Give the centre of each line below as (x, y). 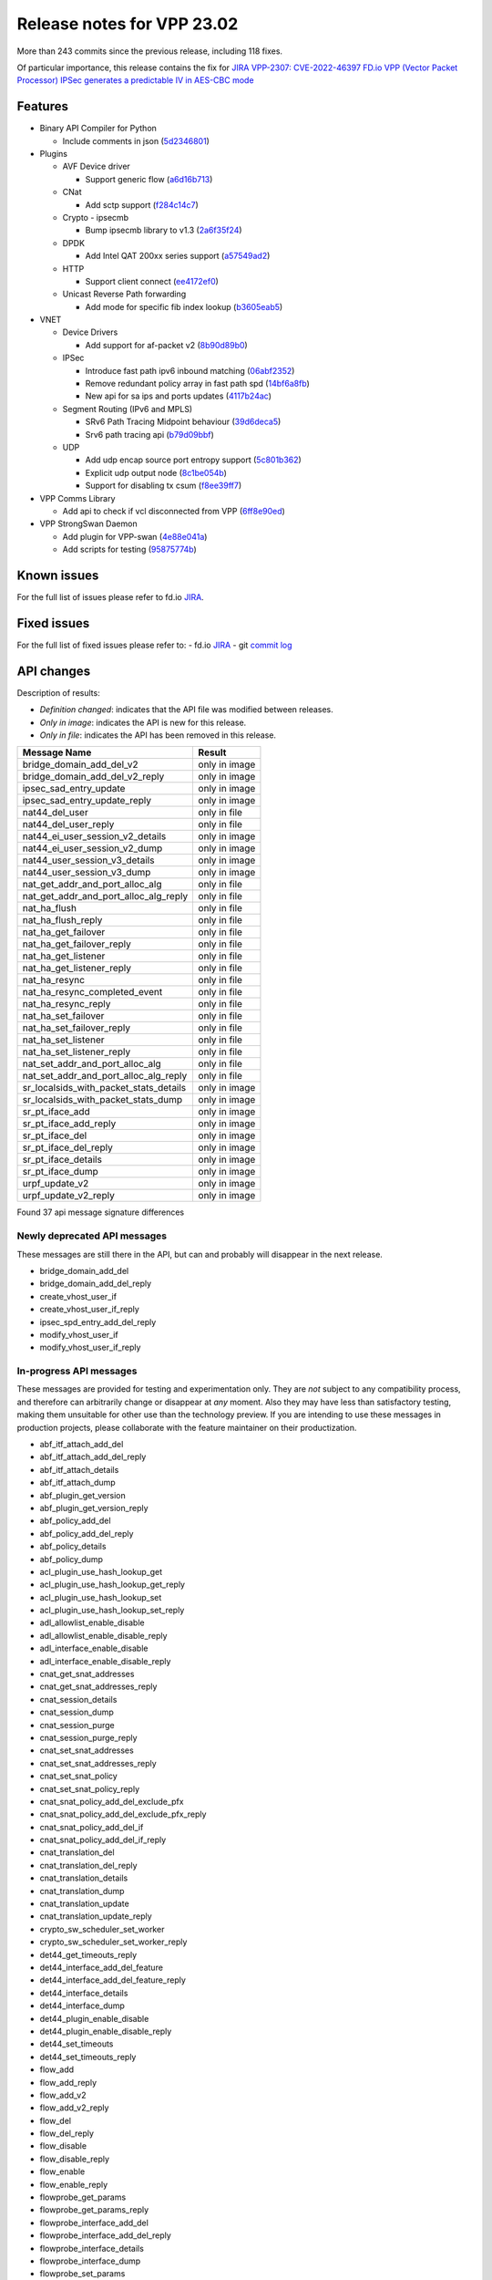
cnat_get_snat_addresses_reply (98, 1686)
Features (42, 106)
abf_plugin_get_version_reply (94, 1508)
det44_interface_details (84, 1993)
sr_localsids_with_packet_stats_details (104, 1088)
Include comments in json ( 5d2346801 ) (136, 140)
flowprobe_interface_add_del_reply (106, 2235)
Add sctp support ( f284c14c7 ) (142, 204)
